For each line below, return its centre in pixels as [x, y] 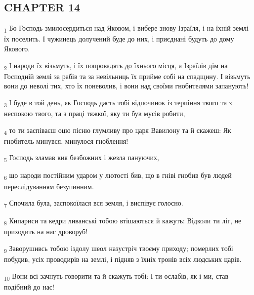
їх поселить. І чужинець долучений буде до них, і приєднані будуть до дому [119, 39]
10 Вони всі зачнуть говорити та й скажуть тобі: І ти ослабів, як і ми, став [116, 276]
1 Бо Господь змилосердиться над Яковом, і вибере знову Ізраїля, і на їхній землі [126, 28]
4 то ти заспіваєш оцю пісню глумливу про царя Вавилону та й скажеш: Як [118, 130]
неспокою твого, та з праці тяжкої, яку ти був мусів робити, [95, 113]
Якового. [17, 48]
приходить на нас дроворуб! [46, 232]
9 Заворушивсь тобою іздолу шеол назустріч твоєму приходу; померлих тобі [119, 249]
